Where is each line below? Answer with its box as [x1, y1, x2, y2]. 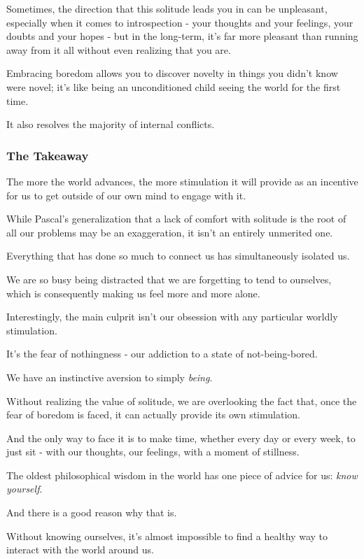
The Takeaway [6, 146, 89, 164]
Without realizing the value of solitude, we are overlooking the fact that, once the [6, 393, 357, 408]
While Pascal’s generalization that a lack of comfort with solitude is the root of [6, 211, 346, 226]
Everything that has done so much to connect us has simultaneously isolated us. [6, 248, 350, 263]
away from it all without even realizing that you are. [6, 42, 231, 57]
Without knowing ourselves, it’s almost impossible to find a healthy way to [6, 528, 328, 543]
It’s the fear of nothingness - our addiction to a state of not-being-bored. [6, 346, 318, 361]
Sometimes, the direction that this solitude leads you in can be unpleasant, [6, 1, 328, 15]
